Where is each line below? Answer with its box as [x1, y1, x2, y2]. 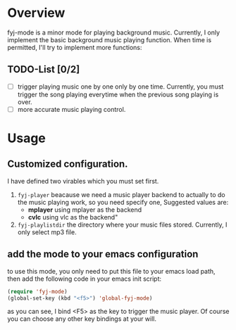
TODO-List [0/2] [7, 63, 80, 75]
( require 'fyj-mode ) [7, 288, 68, 295]
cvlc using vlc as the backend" [27, 212, 118, 221]
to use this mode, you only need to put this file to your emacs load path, [7, 267, 216, 275]
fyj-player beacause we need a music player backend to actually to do [17, 190, 225, 198]
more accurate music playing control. [17, 105, 126, 113]
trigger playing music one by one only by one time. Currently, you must [17, 82, 224, 91]
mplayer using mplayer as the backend [27, 205, 142, 214]
